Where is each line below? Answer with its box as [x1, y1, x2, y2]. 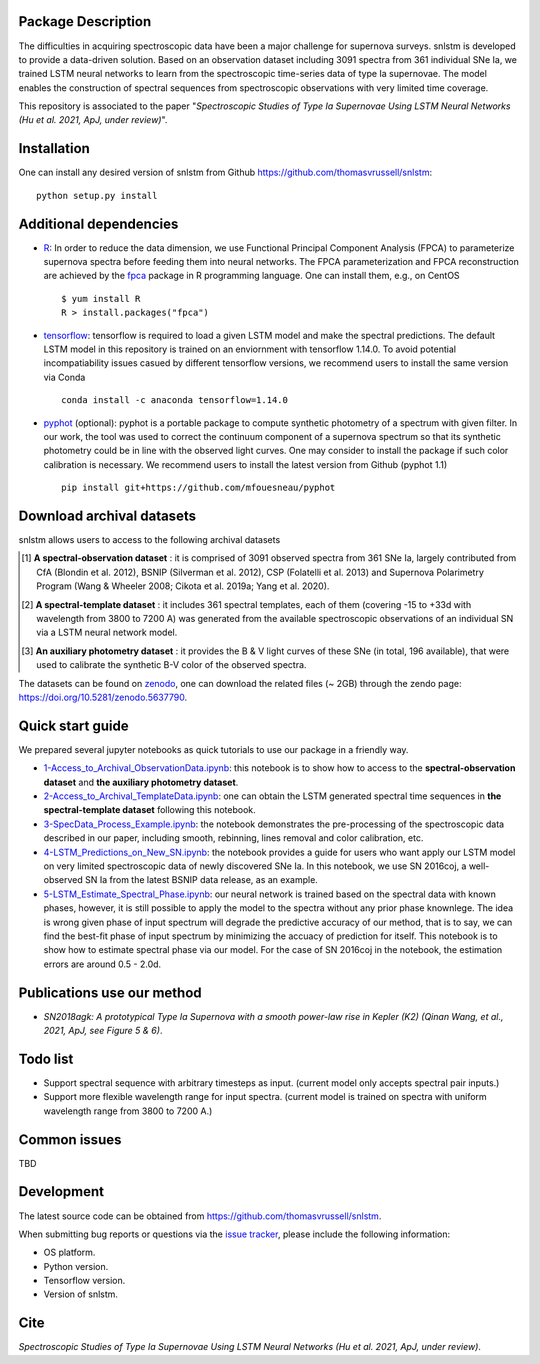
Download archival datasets [18, 507, 197, 524]
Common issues [18, 1131, 122, 1148]
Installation [18, 140, 90, 157]
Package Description [18, 13, 152, 30]
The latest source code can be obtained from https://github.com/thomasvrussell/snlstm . [18, 1210, 382, 1222]
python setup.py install [36, 190, 158, 201]
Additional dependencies [18, 215, 179, 232]
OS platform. [43, 1246, 96, 1259]
